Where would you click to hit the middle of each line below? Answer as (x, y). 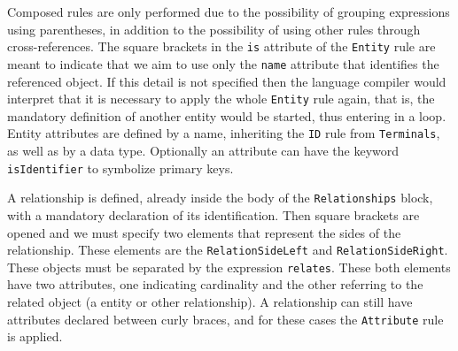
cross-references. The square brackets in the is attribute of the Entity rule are (221, 46)
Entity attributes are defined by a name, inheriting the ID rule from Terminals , (224, 133)
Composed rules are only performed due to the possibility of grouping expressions (229, 11)
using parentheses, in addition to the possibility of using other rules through (214, 29)
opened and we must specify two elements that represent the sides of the (204, 232)
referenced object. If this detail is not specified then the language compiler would (227, 81)
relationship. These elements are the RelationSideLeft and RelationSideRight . (228, 250)
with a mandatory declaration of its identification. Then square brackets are (213, 214)
